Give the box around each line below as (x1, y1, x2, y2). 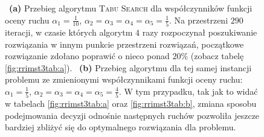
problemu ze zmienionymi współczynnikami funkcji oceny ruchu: (5, 73, 243, 86)
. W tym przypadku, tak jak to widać (118, 84, 258, 97)
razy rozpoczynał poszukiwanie (142, 25, 257, 38)
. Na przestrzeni (169, 13, 228, 26)
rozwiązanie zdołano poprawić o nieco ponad (5, 49, 170, 62)
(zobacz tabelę (190, 49, 244, 62)
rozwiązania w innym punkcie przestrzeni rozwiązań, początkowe (5, 37, 244, 50)
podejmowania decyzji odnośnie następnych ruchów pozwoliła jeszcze (5, 109, 260, 121)
